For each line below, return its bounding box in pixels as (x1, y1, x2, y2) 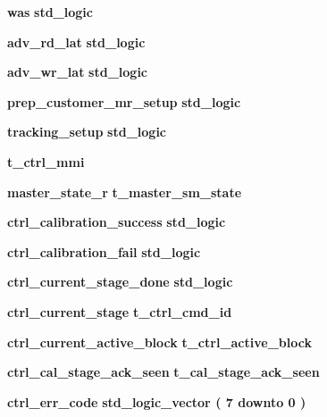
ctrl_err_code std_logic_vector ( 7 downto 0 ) (7, 392, 306, 411)
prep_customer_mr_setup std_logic (7, 92, 241, 111)
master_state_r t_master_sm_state (7, 182, 242, 201)
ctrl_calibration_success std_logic (7, 213, 226, 231)
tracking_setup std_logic (7, 122, 167, 141)
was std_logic (7, 3, 93, 21)
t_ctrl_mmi (7, 152, 85, 171)
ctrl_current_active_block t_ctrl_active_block (7, 332, 312, 351)
